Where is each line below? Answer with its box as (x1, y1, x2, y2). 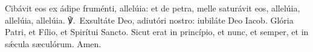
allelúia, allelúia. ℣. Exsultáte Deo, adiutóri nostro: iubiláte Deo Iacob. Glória (5, 13, 294, 26)
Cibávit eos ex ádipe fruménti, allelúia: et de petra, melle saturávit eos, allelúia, (5, 2, 300, 14)
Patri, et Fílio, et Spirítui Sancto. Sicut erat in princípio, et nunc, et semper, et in (5, 25, 309, 38)
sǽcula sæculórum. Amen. (5, 37, 102, 50)
